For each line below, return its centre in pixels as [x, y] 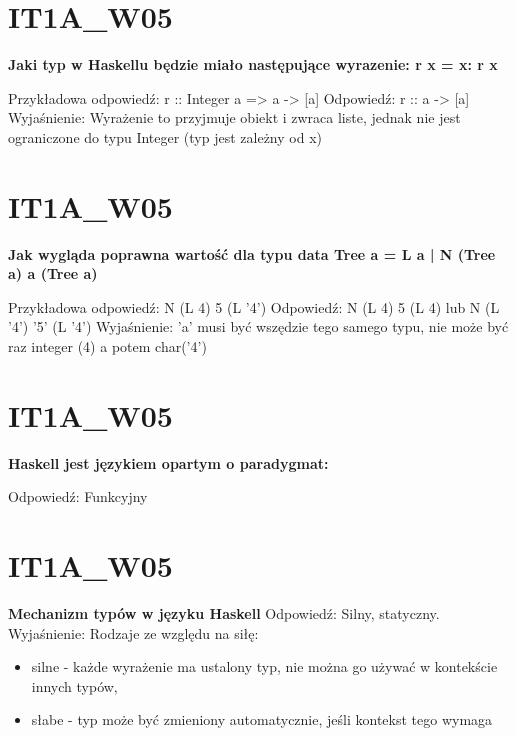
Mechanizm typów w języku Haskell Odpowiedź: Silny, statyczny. [224, 613]
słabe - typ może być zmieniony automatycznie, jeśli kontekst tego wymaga [262, 719]
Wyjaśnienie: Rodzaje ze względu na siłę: [133, 632]
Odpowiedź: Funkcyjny [78, 496]
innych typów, [74, 685]
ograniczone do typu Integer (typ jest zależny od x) [165, 136]
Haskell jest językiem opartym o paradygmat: [168, 462]
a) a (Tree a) [53, 273]
